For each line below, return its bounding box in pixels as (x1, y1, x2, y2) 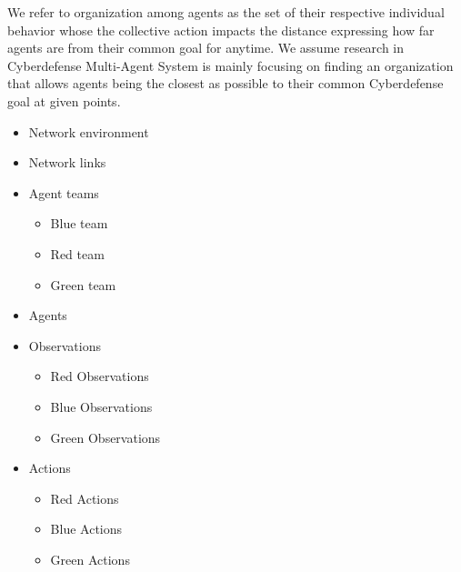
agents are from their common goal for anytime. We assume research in (7, 38, 405, 57)
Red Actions (50, 488, 119, 507)
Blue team (50, 214, 108, 233)
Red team (50, 244, 105, 263)
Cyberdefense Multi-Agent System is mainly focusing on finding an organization (7, 55, 454, 75)
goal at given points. (7, 91, 121, 110)
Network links (28, 153, 106, 172)
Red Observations (50, 366, 149, 386)
